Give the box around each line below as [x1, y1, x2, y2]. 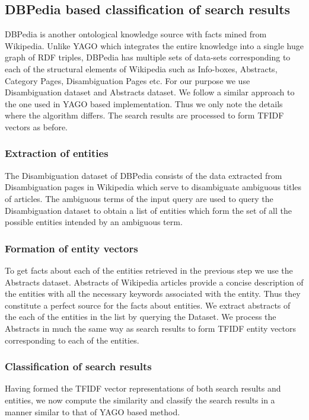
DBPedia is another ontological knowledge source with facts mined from [5, 28, 267, 40]
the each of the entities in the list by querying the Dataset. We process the [5, 310, 276, 323]
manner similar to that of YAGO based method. [5, 405, 180, 418]
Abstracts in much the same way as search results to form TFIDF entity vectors [5, 322, 296, 334]
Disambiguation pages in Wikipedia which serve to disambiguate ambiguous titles [5, 181, 302, 193]
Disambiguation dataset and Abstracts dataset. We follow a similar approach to [5, 86, 295, 98]
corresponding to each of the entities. [5, 334, 139, 346]
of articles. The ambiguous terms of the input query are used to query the [5, 192, 273, 204]
